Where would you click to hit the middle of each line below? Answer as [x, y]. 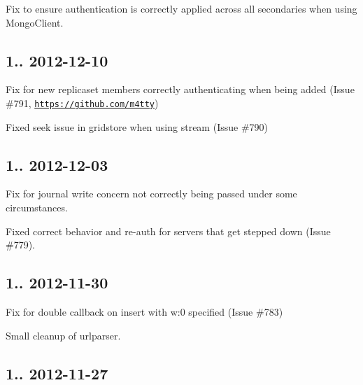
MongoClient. [35, 22]
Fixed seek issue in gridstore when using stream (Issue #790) [137, 126]
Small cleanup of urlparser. [63, 335]
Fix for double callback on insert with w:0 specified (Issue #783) [144, 312]
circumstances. [37, 208]
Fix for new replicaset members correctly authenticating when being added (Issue [180, 89]
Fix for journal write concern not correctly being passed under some [151, 194]
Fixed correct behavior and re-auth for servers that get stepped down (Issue [168, 231]
